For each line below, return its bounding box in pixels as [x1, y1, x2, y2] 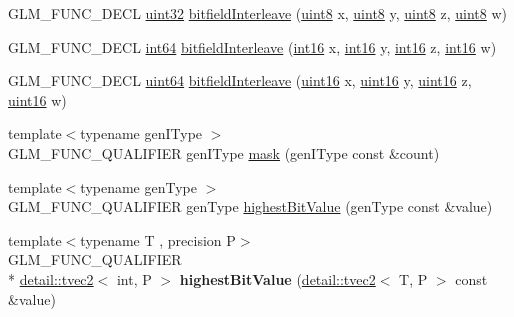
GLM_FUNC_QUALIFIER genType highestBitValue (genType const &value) [8, 196, 493, 217]
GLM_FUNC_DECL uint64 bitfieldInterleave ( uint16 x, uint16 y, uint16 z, [8, 70, 472, 91]
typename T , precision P [80, 229, 236, 250]
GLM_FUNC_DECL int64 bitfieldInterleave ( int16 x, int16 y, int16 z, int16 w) [8, 36, 497, 57]
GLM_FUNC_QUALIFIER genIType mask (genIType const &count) [8, 142, 440, 163]
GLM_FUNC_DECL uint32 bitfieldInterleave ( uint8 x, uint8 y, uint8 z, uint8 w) [8, 3, 507, 23]
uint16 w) [8, 89, 67, 110]
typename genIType [80, 123, 203, 144]
